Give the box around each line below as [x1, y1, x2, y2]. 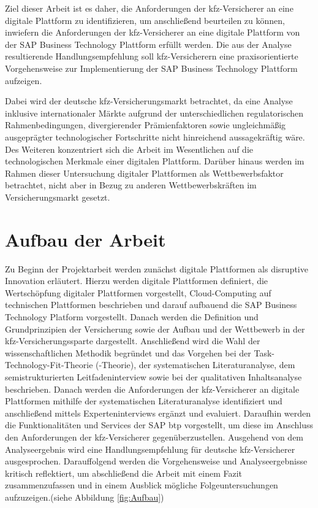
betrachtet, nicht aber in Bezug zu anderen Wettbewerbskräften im [5, 179, 257, 191]
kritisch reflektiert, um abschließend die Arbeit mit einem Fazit [5, 466, 243, 479]
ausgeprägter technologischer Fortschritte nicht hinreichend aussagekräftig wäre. [5, 130, 305, 143]
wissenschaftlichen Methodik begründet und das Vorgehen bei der [5, 346, 251, 359]
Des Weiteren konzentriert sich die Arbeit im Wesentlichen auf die [5, 142, 254, 155]
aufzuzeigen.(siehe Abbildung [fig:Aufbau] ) [5, 490, 164, 503]
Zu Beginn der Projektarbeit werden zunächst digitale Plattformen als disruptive [5, 262, 308, 275]
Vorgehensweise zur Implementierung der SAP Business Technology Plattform [5, 61, 298, 74]
